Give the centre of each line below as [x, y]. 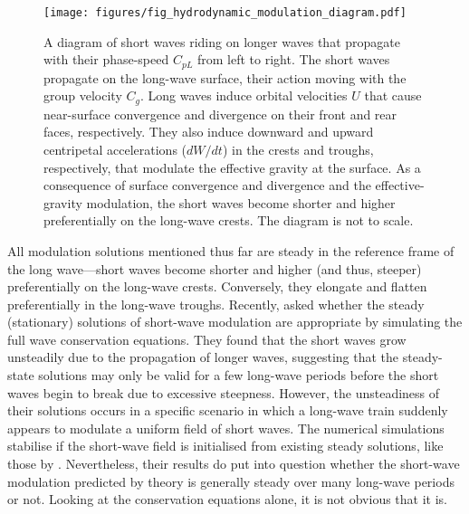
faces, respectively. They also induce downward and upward [209, 132]
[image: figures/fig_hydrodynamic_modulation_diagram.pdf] [225, 13]
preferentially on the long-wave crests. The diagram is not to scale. [229, 220]
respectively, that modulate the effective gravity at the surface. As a [232, 167]
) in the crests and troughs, [298, 149]
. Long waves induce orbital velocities [244, 95]
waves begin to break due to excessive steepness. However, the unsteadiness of [224, 392]
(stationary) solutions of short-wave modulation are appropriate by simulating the [235, 322]
